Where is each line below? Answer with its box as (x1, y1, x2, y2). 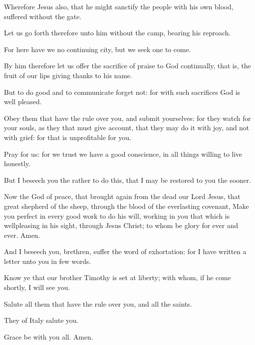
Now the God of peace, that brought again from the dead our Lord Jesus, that (4, 191, 241, 201)
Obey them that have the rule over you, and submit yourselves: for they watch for (4, 113, 251, 123)
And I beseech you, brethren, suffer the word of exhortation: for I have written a (4, 246, 247, 257)
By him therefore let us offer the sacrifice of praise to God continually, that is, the (4, 60, 251, 71)
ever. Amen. (4, 230, 40, 240)
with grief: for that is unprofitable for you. (4, 132, 131, 142)
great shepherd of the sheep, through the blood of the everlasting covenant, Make (4, 201, 249, 211)
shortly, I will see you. (4, 282, 70, 292)
